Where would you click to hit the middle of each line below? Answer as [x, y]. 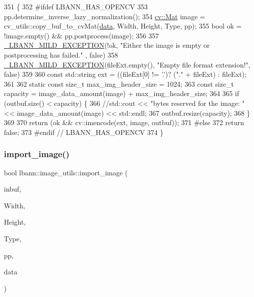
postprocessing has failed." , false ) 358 [61, 54]
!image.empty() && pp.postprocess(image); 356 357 [82, 35]
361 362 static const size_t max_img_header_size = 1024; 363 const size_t [119, 83]
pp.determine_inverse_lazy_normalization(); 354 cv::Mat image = [105, 16]
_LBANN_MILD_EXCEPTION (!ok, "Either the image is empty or [107, 45]
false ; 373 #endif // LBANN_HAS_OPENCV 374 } [84, 132]
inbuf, [13, 189]
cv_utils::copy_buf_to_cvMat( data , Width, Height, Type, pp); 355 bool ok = [123, 26]
